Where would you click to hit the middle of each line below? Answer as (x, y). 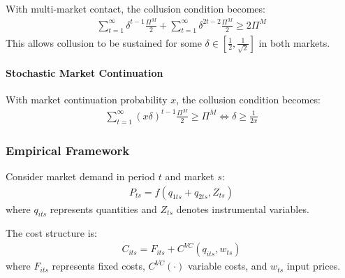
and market (190, 176)
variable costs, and (228, 266)
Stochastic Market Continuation (85, 73)
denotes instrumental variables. (243, 208)
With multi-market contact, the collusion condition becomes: (135, 8)
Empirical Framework (68, 150)
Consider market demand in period (81, 176)
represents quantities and (103, 208)
